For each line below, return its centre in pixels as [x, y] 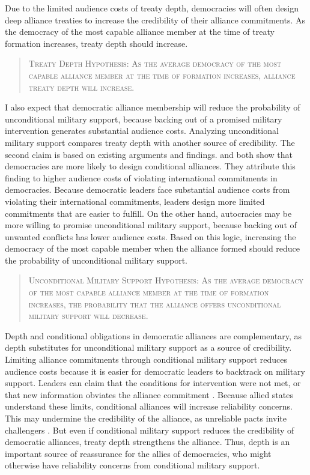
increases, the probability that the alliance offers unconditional [155, 304]
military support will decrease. [88, 316]
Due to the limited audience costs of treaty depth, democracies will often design [152, 8]
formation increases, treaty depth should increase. [96, 43]
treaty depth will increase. [81, 87]
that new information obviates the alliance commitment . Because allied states [149, 394]
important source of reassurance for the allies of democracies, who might [138, 453]
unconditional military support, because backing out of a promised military [144, 119]
